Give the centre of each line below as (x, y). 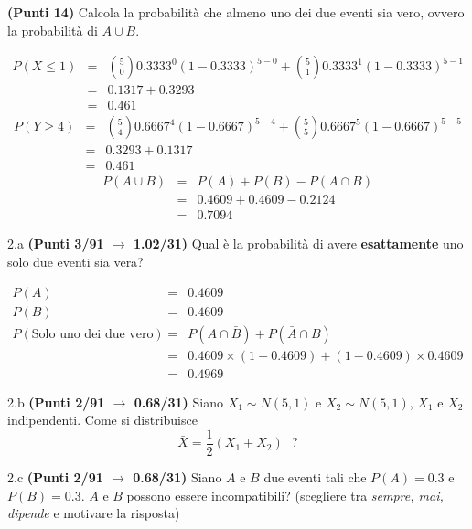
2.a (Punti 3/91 (56, 243)
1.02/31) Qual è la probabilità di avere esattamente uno (299, 243)
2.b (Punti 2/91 (56, 402)
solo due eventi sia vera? (75, 262)
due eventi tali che (315, 477)
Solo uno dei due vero (92, 334)
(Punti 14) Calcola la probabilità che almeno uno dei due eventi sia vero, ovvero (236, 12)
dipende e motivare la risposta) (94, 513)
